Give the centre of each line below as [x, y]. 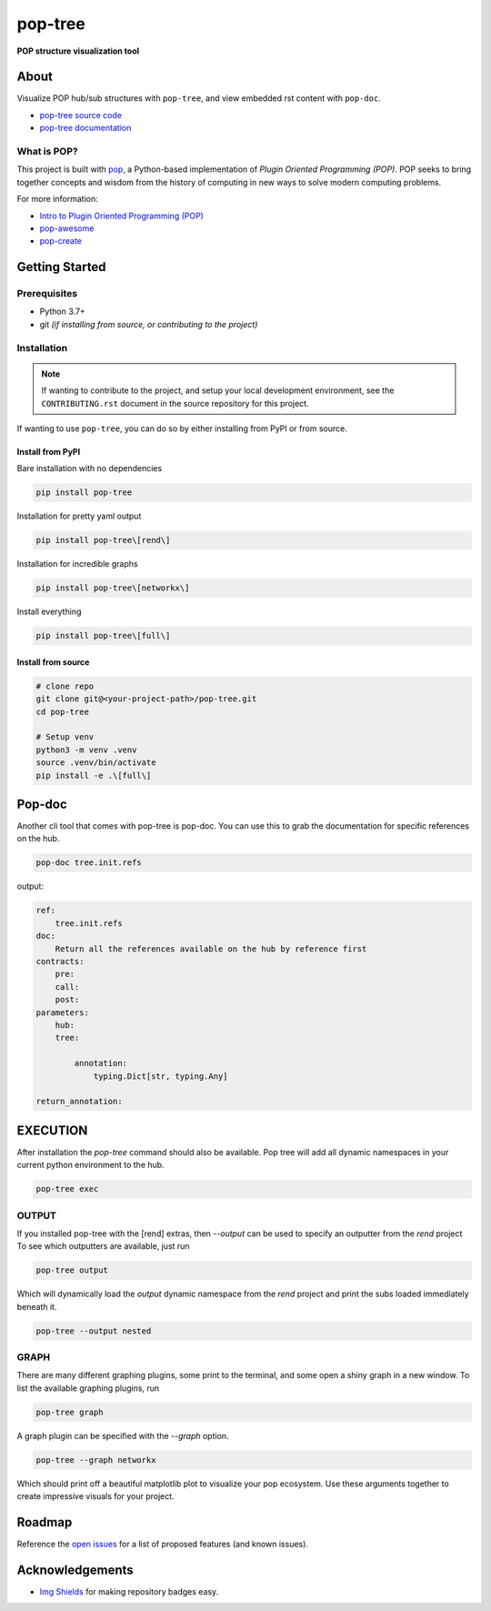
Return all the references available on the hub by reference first [211, 949]
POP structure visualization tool [78, 51]
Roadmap [45, 1522]
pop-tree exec [67, 1189]
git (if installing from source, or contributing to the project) [149, 324]
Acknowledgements [75, 1570]
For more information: [58, 199]
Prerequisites [47, 294]
